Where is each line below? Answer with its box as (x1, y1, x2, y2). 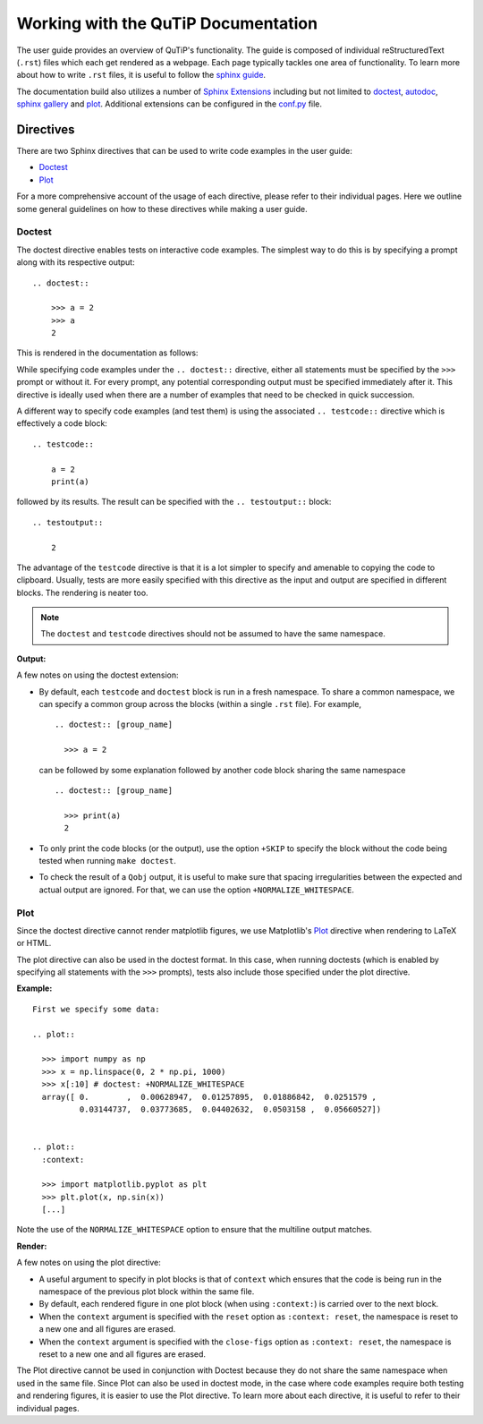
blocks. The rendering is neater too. (16, 587, 148, 598)
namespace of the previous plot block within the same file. (38, 1286, 255, 1297)
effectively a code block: (16, 418, 107, 429)
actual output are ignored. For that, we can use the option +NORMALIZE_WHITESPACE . (38, 884, 355, 895)
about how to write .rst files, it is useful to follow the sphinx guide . (16, 70, 267, 81)
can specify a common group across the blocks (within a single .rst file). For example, (38, 699, 362, 710)
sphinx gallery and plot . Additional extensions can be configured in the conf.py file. (16, 98, 322, 109)
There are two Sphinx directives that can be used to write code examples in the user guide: (16, 146, 353, 157)
